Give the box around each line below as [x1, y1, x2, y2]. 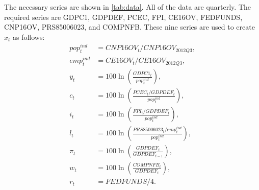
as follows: [13, 31, 45, 42]
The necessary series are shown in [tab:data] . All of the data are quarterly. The [4, 2, 251, 12]
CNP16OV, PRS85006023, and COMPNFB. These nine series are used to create [4, 21, 255, 32]
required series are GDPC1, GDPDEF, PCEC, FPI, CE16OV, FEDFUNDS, [4, 11, 243, 22]
